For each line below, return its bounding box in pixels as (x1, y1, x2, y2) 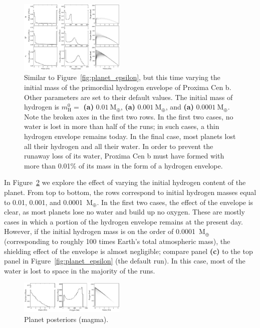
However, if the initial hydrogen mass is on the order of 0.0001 (4, 226, 195, 236)
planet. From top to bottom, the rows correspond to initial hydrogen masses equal (4, 186, 256, 197)
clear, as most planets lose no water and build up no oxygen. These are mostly (4, 206, 245, 217)
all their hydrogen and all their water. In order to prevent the (24, 140, 213, 151)
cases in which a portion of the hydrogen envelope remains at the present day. (4, 216, 243, 226)
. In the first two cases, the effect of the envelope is (97, 196, 253, 207)
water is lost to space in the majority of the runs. (4, 265, 155, 275)
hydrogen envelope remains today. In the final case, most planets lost (24, 131, 236, 141)
